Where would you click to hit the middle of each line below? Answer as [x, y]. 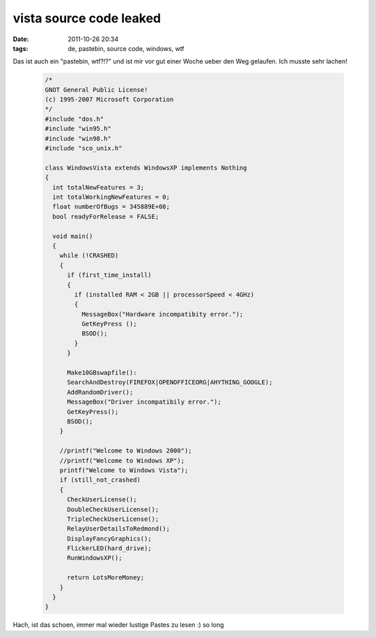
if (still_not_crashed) [100, 480]
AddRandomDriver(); [100, 392]
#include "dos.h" [75, 119]
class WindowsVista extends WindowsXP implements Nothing [146, 168]
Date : [21, 39]
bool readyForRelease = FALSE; [106, 217]
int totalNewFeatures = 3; [99, 187]
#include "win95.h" [78, 129]
